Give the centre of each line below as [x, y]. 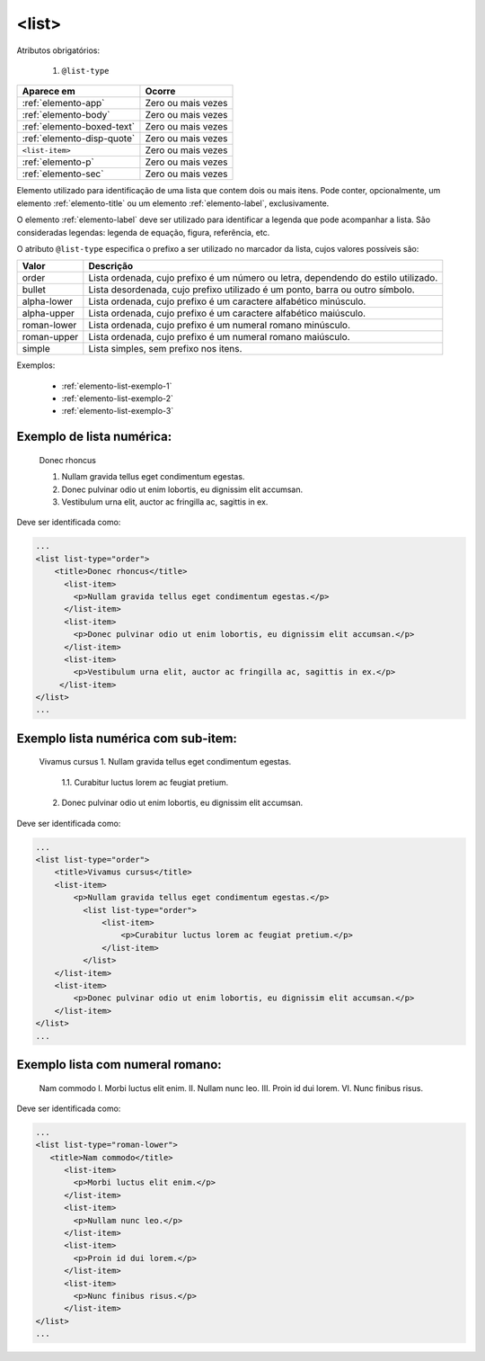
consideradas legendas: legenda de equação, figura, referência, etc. [143, 232]
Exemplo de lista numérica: [94, 437]
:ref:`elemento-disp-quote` [79, 139]
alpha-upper [48, 313]
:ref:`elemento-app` [63, 103]
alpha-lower [48, 301]
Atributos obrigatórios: [58, 50]
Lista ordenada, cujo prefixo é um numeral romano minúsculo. [219, 326]
